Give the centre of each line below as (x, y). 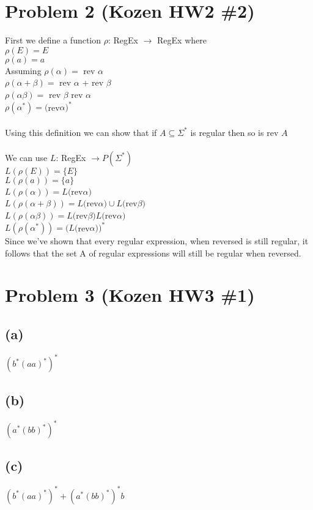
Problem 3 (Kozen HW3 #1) (130, 295)
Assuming (23, 70)
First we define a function (53, 40)
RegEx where (182, 40)
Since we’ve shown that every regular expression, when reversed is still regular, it (157, 241)
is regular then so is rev (234, 132)
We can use (26, 157)
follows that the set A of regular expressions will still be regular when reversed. (153, 253)
